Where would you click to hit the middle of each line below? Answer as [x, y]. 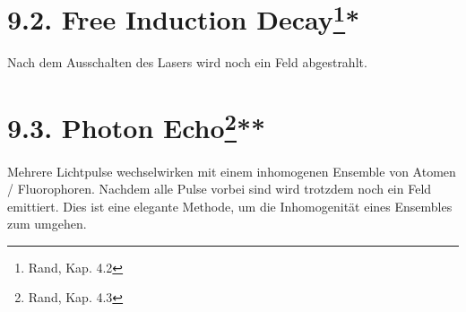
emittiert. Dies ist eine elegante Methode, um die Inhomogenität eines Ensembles [230, 206]
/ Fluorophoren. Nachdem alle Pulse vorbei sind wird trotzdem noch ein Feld [220, 189]
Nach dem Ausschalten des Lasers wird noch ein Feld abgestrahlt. [187, 62]
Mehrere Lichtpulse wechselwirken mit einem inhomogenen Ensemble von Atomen [232, 171]
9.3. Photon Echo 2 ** [137, 126]
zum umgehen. [47, 224]
